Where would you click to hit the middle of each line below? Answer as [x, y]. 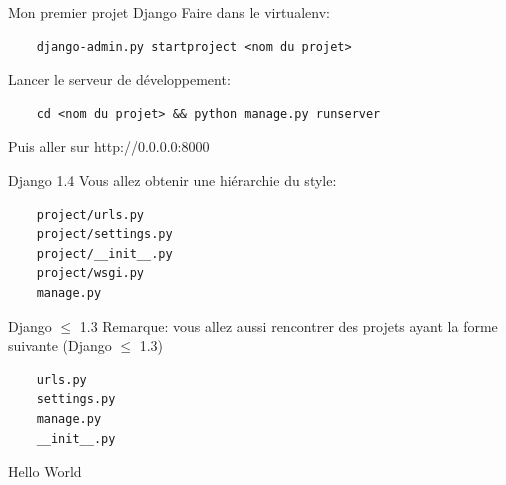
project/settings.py [104, 234]
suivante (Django [60, 345]
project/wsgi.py [90, 273]
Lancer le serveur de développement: [119, 79]
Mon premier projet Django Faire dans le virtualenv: [169, 12]
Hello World [45, 471]
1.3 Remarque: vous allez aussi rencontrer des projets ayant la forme [288, 325]
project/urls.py [90, 214]
